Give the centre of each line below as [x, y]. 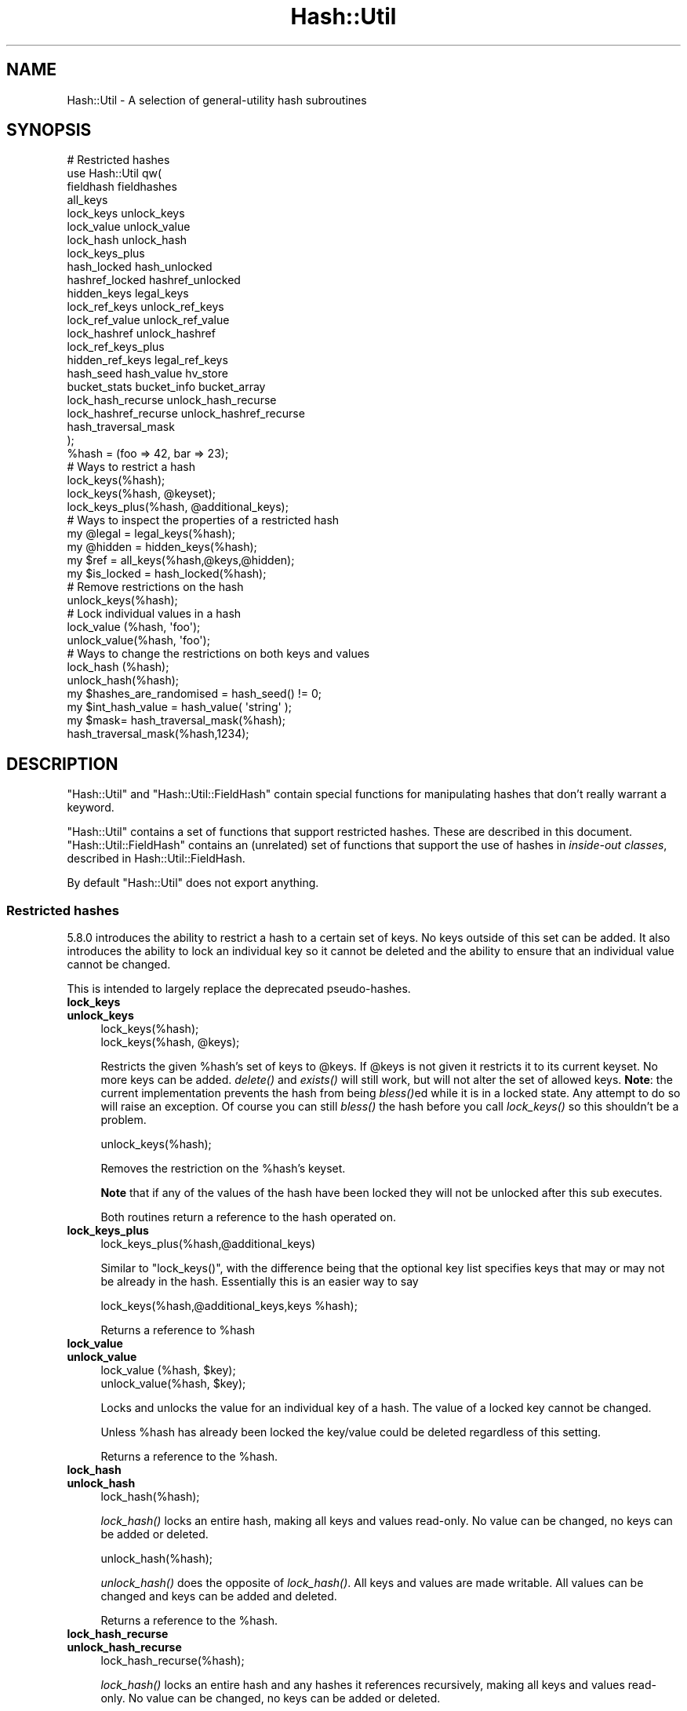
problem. [124, 1120]
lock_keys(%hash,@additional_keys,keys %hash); [229, 1306]
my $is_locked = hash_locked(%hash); [167, 574]
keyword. [91, 808]
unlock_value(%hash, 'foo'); [138, 640]
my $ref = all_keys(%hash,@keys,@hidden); [181, 560]
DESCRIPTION [62, 764]
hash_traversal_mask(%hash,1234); [158, 734]
